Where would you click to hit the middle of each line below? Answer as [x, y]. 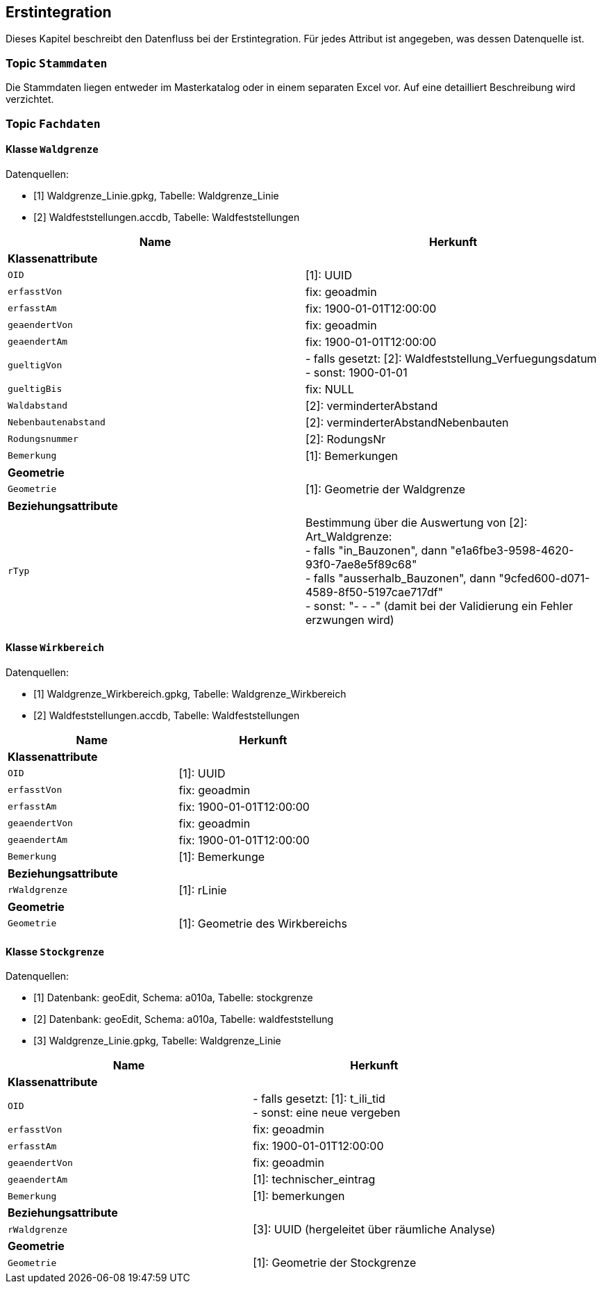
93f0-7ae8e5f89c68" [361, 564]
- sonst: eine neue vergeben [327, 1113]
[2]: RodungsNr [346, 439]
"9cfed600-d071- [544, 578]
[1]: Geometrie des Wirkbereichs [263, 923]
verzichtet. [30, 99]
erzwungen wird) [350, 619]
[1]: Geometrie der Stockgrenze [335, 1263]
